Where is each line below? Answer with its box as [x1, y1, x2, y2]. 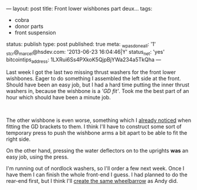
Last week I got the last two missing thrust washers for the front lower [6, 69, 176, 76]
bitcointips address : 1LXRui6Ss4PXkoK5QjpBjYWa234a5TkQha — [6, 56, 161, 65]
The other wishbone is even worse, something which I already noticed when [6, 117, 192, 124]
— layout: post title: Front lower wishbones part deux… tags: [6, 5, 152, 12]
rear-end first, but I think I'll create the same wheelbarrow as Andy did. [6, 178, 178, 185]
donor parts [14, 23, 44, 30]
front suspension [14, 29, 56, 36]
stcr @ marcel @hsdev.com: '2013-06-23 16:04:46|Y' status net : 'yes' [6, 48, 165, 57]
